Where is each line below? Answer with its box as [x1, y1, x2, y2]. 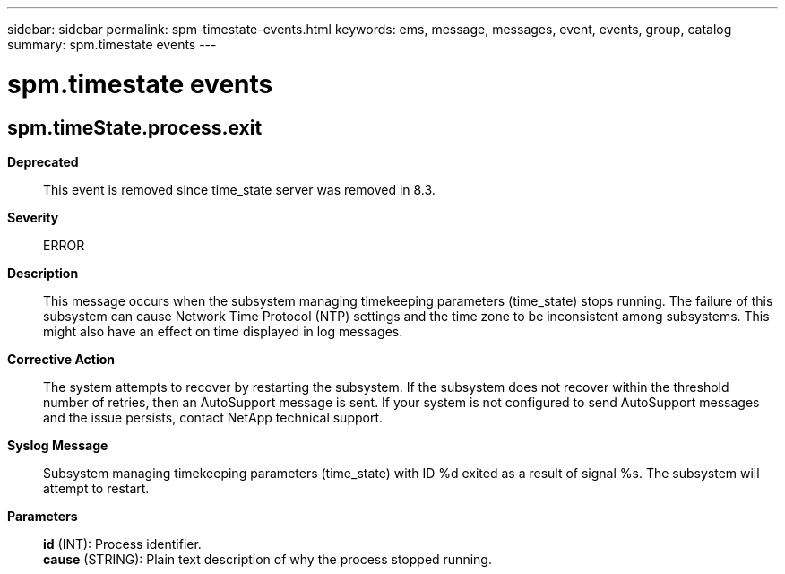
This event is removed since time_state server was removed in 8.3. [43, 181, 436, 197]
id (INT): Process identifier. [43, 535, 202, 552]
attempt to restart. [43, 480, 150, 496]
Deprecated [7, 153, 79, 170]
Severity [7, 209, 59, 225]
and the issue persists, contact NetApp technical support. [43, 409, 384, 425]
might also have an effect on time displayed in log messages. [43, 323, 403, 339]
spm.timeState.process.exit [7, 116, 263, 139]
